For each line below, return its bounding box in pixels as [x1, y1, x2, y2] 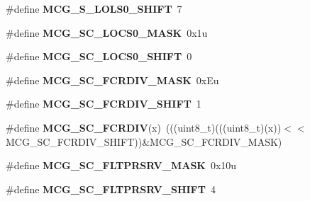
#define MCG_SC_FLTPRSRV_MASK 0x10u [6, 158, 237, 173]
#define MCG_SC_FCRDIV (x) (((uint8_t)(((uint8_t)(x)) [6, 120, 282, 134]
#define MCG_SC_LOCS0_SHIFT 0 [6, 49, 192, 64]
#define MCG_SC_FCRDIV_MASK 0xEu [6, 72, 219, 87]
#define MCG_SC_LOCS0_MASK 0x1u [6, 25, 208, 40]
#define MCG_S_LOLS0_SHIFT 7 [6, 1, 182, 16]
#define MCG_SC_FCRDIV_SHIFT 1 [6, 96, 201, 111]
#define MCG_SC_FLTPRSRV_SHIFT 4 [6, 181, 216, 196]
